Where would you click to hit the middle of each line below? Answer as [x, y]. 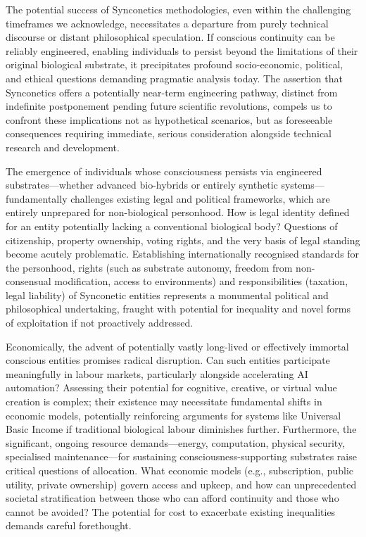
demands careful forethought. [69, 525]
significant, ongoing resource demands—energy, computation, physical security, [176, 442]
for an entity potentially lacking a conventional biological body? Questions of [172, 226]
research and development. [63, 147]
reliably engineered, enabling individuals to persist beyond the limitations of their [182, 50]
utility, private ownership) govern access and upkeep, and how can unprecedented [181, 484]
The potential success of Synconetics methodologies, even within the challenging [178, 9]
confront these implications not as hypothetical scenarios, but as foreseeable [169, 119]
